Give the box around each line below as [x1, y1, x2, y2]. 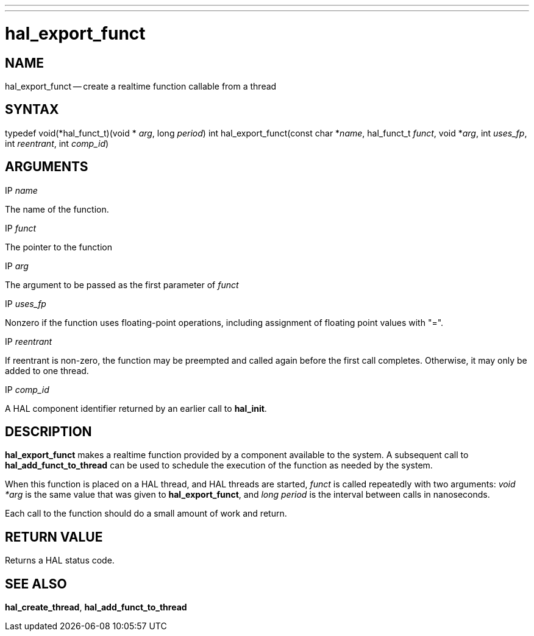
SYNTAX [5, 102, 59, 118]
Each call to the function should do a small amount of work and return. [5, 508, 287, 519]
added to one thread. [5, 365, 89, 376]
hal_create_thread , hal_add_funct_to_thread [5, 602, 187, 613]
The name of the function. [5, 203, 109, 214]
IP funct [5, 222, 37, 233]
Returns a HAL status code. [5, 555, 115, 566]
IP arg [5, 260, 29, 271]
